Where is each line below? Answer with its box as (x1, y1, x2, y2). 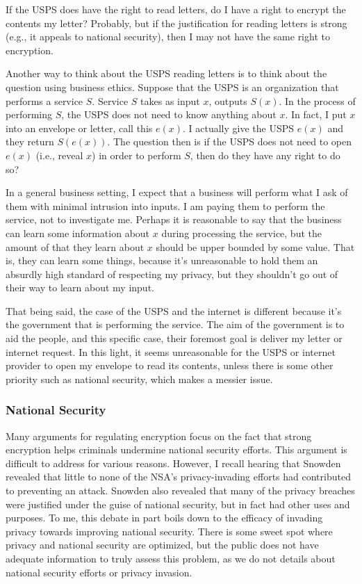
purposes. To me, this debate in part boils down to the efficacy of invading (6, 510, 323, 525)
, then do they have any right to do (190, 147, 340, 162)
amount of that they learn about (6, 239, 145, 254)
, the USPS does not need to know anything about (61, 107, 277, 122)
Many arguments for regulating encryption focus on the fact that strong (6, 428, 312, 443)
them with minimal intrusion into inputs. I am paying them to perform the (6, 198, 325, 213)
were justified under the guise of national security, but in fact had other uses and (6, 496, 350, 511)
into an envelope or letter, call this (6, 120, 153, 135)
